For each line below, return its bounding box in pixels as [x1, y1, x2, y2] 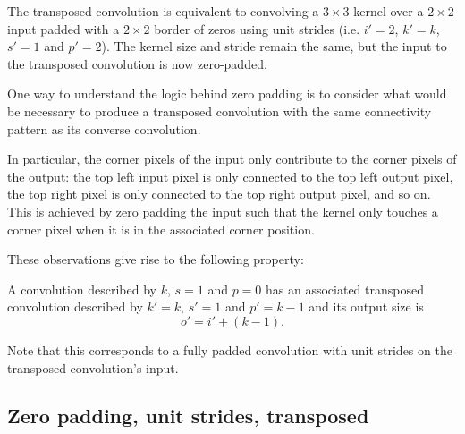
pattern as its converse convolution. [7, 119, 201, 138]
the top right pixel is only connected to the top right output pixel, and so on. [7, 184, 431, 203]
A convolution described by [7, 279, 156, 298]
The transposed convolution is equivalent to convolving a [7, 2, 319, 20]
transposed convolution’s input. [7, 358, 179, 377]
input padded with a [7, 19, 120, 38]
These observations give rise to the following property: [7, 250, 304, 268]
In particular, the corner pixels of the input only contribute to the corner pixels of [7, 149, 457, 168]
